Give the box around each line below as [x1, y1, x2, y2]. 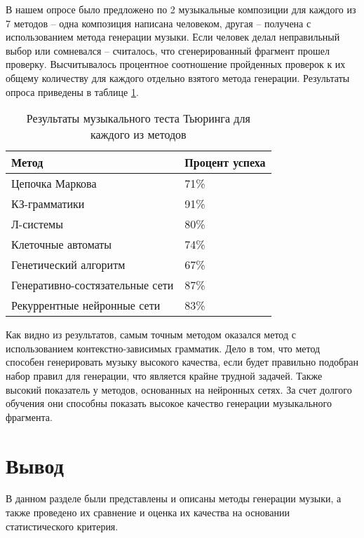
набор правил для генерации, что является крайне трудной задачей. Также [6, 368, 323, 382]
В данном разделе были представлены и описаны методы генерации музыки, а [6, 491, 342, 506]
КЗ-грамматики [11, 195, 85, 212]
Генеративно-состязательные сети [11, 277, 174, 294]
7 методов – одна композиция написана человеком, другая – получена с [6, 15, 311, 30]
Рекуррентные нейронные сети [11, 297, 161, 314]
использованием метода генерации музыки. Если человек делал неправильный [6, 29, 340, 44]
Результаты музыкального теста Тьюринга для [26, 110, 250, 127]
